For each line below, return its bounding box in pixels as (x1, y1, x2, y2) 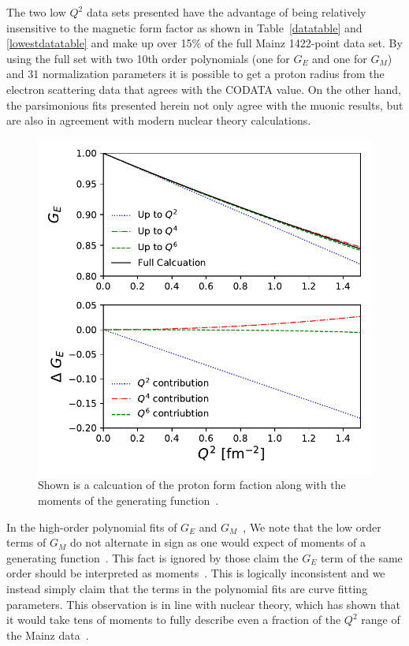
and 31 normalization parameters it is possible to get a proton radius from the (6, 65, 385, 82)
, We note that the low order (243, 518, 381, 535)
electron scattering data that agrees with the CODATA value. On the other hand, (6, 80, 402, 97)
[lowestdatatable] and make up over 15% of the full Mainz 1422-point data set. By (6, 35, 403, 51)
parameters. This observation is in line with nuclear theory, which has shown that (6, 596, 400, 612)
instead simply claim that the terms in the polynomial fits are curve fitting (6, 580, 368, 596)
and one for (312, 50, 367, 66)
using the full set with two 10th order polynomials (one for (6, 50, 290, 66)
